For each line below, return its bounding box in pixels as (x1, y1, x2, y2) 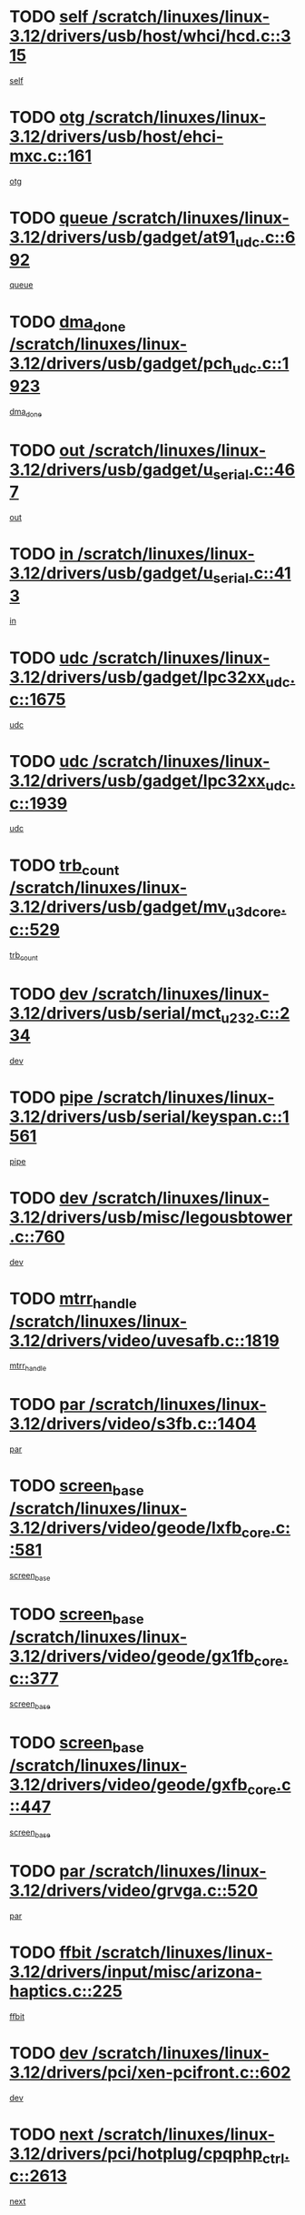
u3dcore (226, 902, 281, 921)
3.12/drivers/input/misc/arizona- (9, 1961, 262, 1982)
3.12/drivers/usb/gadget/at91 (9, 227, 236, 247)
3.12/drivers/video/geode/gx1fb (9, 1646, 254, 1666)
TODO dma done (9, 311, 126, 336)
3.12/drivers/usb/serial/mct (9, 1002, 221, 1023)
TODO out (9, 439, 85, 460)
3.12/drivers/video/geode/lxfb (9, 1517, 242, 1538)
